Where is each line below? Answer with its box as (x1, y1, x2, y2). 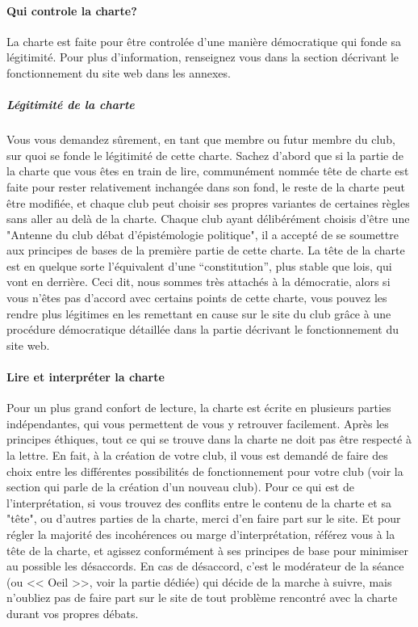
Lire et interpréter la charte (6, 368, 165, 385)
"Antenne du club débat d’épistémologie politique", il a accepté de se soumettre (6, 225, 399, 242)
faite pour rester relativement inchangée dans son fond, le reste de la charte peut (6, 178, 406, 195)
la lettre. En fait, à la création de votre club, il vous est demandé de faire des (6, 447, 388, 464)
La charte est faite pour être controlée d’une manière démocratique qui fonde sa (6, 32, 402, 49)
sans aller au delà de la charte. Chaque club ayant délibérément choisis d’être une (6, 210, 410, 227)
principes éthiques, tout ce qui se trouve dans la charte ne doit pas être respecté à (6, 431, 412, 448)
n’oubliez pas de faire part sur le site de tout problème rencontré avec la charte (6, 589, 398, 606)
